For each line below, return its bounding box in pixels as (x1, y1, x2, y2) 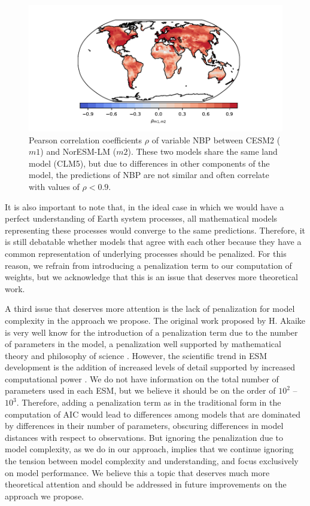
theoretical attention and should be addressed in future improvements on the (5, 478, 287, 490)
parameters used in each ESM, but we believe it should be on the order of (5, 384, 276, 397)
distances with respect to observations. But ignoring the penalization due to (5, 431, 284, 443)
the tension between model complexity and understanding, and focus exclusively (5, 455, 299, 467)
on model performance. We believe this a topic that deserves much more (5, 466, 270, 479)
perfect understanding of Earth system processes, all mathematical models (5, 212, 278, 225)
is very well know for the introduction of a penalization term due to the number (5, 326, 298, 338)
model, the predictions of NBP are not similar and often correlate (29, 168, 269, 181)
